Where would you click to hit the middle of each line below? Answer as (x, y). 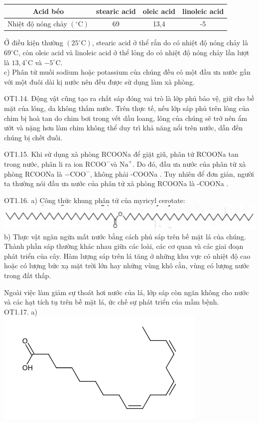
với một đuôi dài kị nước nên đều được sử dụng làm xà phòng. (99, 81)
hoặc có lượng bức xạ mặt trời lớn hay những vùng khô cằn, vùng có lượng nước (127, 265)
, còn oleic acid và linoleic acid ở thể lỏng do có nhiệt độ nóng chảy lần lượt (134, 53)
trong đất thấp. (28, 275)
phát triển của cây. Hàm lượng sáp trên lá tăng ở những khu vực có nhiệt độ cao (127, 256)
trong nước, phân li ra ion (44, 163)
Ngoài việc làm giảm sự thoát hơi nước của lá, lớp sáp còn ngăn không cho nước (127, 292)
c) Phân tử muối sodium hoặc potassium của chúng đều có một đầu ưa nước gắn (128, 72)
